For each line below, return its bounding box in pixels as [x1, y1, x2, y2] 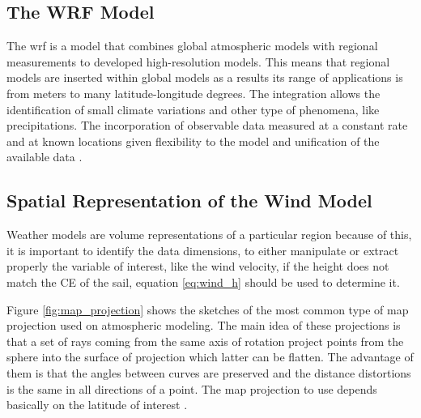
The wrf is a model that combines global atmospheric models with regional [6, 37, 378, 54]
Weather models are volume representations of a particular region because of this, [6, 226, 412, 243]
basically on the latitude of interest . [6, 396, 188, 413]
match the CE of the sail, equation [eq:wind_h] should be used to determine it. [6, 273, 400, 290]
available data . [6, 148, 83, 165]
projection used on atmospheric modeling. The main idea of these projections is [6, 317, 401, 334]
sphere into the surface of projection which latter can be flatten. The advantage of [6, 348, 414, 365]
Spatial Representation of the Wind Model [6, 188, 372, 213]
